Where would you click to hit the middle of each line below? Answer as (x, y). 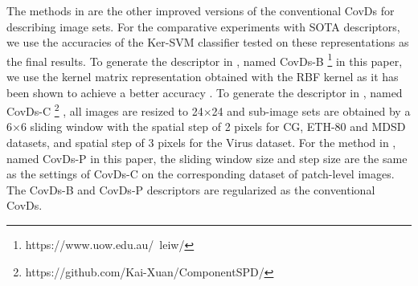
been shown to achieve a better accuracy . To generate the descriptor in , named (205, 92)
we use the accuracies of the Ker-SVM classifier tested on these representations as (208, 42)
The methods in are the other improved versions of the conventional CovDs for (201, 10)
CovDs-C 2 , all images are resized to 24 (105, 110)
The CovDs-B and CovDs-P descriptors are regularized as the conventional (191, 189)
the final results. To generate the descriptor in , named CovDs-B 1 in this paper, (205, 59)
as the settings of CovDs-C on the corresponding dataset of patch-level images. (201, 174)
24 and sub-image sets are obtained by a (311, 110)
